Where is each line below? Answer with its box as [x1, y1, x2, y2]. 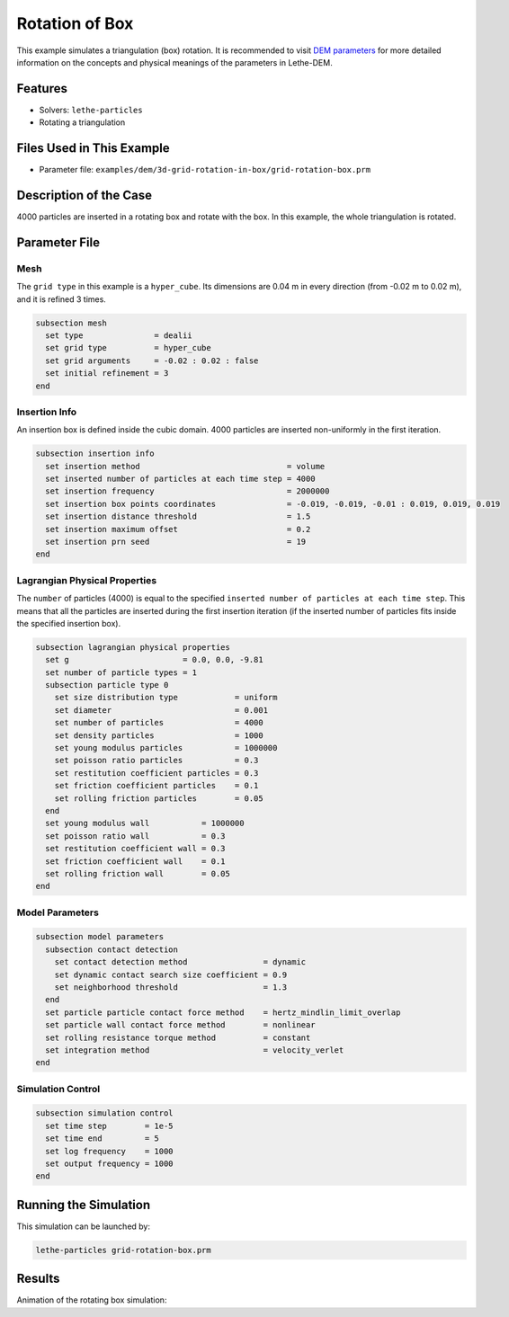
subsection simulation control [35, 1108, 174, 1118]
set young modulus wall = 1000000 [45, 818, 245, 829]
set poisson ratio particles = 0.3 [54, 755, 259, 766]
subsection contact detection [45, 944, 179, 955]
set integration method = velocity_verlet [45, 1045, 344, 1055]
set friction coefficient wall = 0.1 [45, 856, 226, 867]
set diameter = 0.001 [54, 705, 269, 715]
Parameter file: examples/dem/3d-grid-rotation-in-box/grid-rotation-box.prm [39, 165, 371, 175]
